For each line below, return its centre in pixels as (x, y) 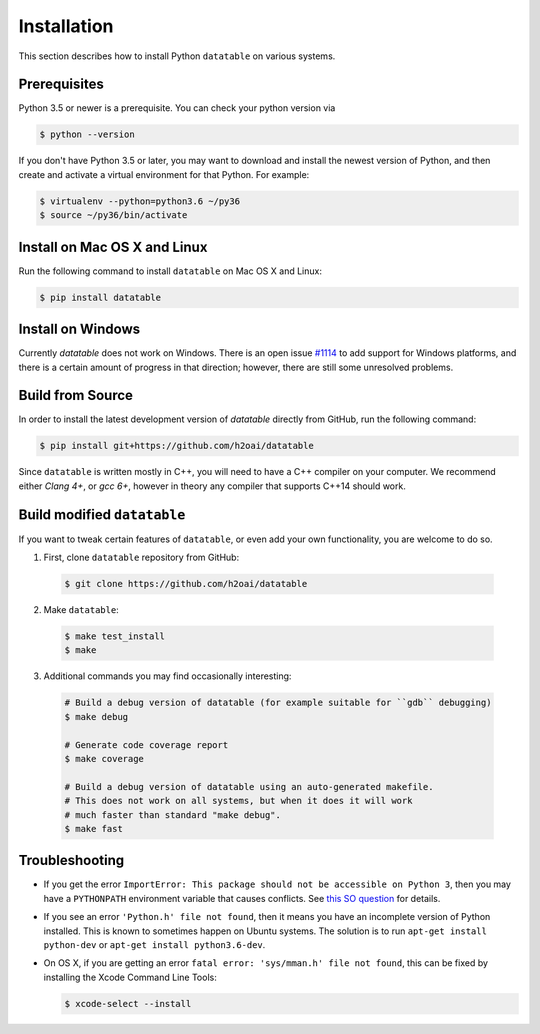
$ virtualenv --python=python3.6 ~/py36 (139, 201)
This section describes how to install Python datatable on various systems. (177, 56)
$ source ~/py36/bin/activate (113, 215)
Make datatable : (81, 610)
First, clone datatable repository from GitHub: (141, 557)
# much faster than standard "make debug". (173, 814)
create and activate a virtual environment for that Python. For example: (164, 174)
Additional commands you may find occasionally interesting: (167, 676)
